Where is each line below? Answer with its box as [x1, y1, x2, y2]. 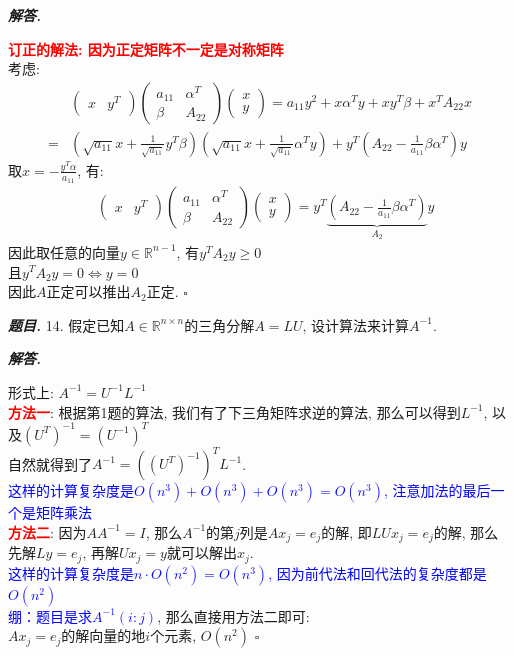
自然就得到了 [8, 453, 92, 474]
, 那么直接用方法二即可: [157, 605, 310, 626]
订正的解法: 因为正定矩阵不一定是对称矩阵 [8, 38, 284, 59]
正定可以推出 [46, 281, 131, 302]
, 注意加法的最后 [383, 480, 491, 501]
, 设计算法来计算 [302, 314, 410, 335]
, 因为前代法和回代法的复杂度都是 [268, 562, 487, 583]
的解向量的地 [61, 625, 146, 646]
